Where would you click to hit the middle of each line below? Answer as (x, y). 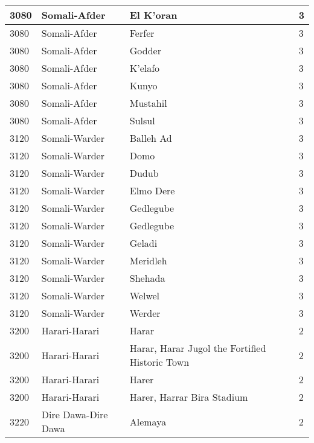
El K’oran (153, 15)
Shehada (147, 278)
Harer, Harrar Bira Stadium (189, 397)
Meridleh (148, 260)
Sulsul (142, 120)
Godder (145, 50)
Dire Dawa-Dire (75, 414)
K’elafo (145, 68)
